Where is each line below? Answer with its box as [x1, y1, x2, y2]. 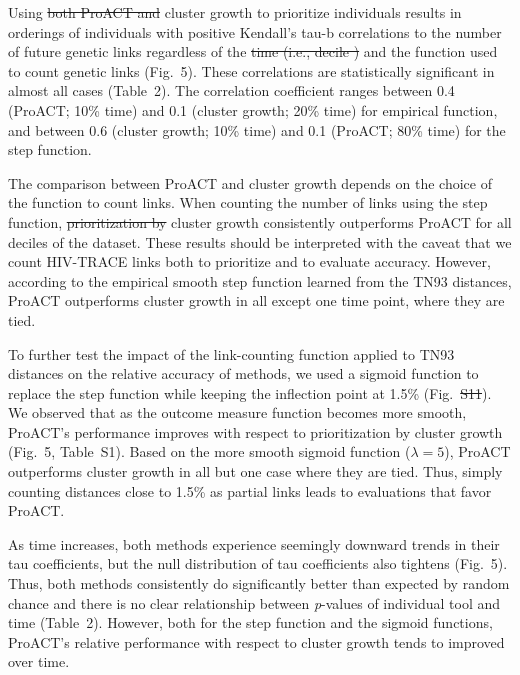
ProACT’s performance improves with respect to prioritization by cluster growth [8, 421, 503, 442]
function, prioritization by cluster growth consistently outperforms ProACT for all [8, 211, 512, 232]
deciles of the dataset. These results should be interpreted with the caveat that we [8, 231, 512, 252]
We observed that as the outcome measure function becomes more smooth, [8, 402, 467, 423]
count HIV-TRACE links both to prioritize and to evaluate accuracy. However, [8, 251, 491, 272]
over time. [8, 651, 70, 672]
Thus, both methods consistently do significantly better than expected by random [8, 573, 510, 594]
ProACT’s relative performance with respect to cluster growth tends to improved [8, 631, 505, 652]
